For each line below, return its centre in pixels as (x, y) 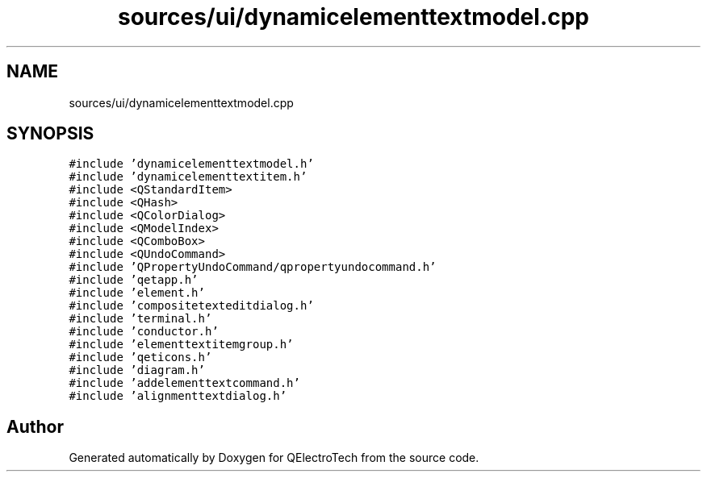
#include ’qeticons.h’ (140, 357)
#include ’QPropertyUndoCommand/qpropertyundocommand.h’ (253, 267)
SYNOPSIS (50, 134)
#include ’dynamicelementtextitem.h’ (188, 177)
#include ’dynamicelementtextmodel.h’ (191, 164)
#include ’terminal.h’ (140, 319)
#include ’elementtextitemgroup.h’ (181, 345)
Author (35, 426)
